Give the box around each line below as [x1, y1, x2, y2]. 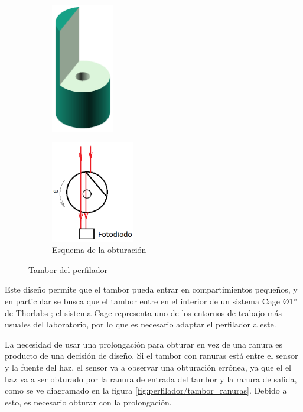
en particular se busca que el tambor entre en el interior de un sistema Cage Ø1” [5, 294, 298, 307]
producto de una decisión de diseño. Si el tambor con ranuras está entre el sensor [5, 349, 298, 362]
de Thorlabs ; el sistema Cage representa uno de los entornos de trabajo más [5, 306, 282, 319]
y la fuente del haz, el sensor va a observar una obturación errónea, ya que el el [5, 361, 291, 373]
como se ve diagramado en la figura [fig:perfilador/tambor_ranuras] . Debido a [5, 384, 287, 397]
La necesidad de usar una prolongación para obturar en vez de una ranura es [5, 338, 283, 350]
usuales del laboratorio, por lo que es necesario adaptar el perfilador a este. [5, 318, 276, 330]
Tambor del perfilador [28, 263, 107, 275]
